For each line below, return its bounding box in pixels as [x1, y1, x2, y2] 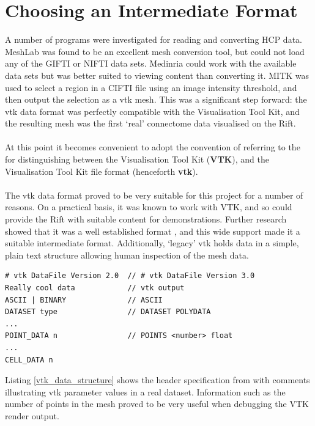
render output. [5, 409, 59, 422]
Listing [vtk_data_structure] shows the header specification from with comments [5, 373, 310, 386]
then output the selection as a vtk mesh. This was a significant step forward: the [5, 93, 307, 106]
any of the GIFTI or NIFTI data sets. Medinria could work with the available [5, 57, 297, 70]
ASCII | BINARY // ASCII [5, 295, 163, 304]
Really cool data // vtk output [5, 284, 185, 292]
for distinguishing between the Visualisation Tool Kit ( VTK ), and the [5, 153, 269, 166]
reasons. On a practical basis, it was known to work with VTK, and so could [5, 200, 292, 213]
